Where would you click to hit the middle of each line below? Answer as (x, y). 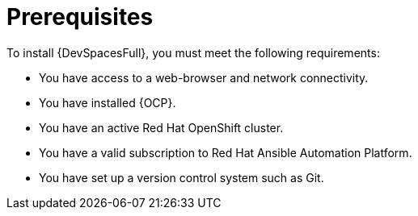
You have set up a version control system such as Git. (182, 177)
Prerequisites (80, 17)
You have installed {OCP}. (108, 102)
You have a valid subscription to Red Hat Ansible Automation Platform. (226, 152)
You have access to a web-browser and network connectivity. (204, 77)
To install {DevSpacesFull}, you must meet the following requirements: (193, 52)
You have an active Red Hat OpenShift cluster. (161, 127)
